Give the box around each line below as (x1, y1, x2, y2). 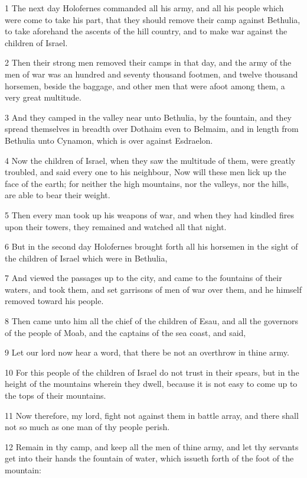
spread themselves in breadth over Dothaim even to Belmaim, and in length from (5, 122, 299, 135)
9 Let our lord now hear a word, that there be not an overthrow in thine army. (5, 346, 289, 358)
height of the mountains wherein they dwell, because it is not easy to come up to (5, 377, 298, 390)
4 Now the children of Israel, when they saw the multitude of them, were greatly (5, 154, 296, 166)
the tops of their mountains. (5, 389, 106, 402)
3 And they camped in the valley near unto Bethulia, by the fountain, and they (5, 111, 292, 123)
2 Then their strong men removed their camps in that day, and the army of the (5, 56, 292, 69)
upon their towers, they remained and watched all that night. (5, 220, 227, 232)
